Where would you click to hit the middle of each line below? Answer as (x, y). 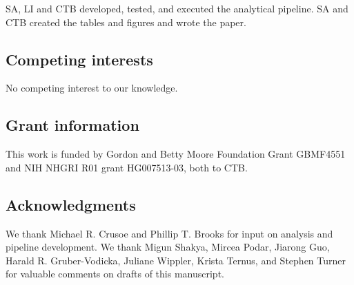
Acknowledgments (71, 204)
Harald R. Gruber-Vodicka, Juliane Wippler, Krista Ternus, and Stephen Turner (176, 260)
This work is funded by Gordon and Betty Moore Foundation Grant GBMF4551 (176, 154)
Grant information (72, 125)
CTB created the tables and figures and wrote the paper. (126, 22)
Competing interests (79, 59)
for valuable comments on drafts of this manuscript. (115, 274)
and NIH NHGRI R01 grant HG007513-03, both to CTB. (127, 167)
